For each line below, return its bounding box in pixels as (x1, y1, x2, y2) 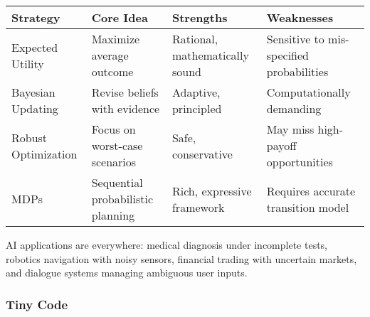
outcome (91, 63, 134, 80)
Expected (11, 38, 58, 55)
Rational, (171, 31, 218, 47)
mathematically (171, 47, 249, 63)
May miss (266, 121, 314, 137)
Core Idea (91, 9, 148, 26)
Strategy (11, 9, 60, 26)
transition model (266, 198, 349, 215)
